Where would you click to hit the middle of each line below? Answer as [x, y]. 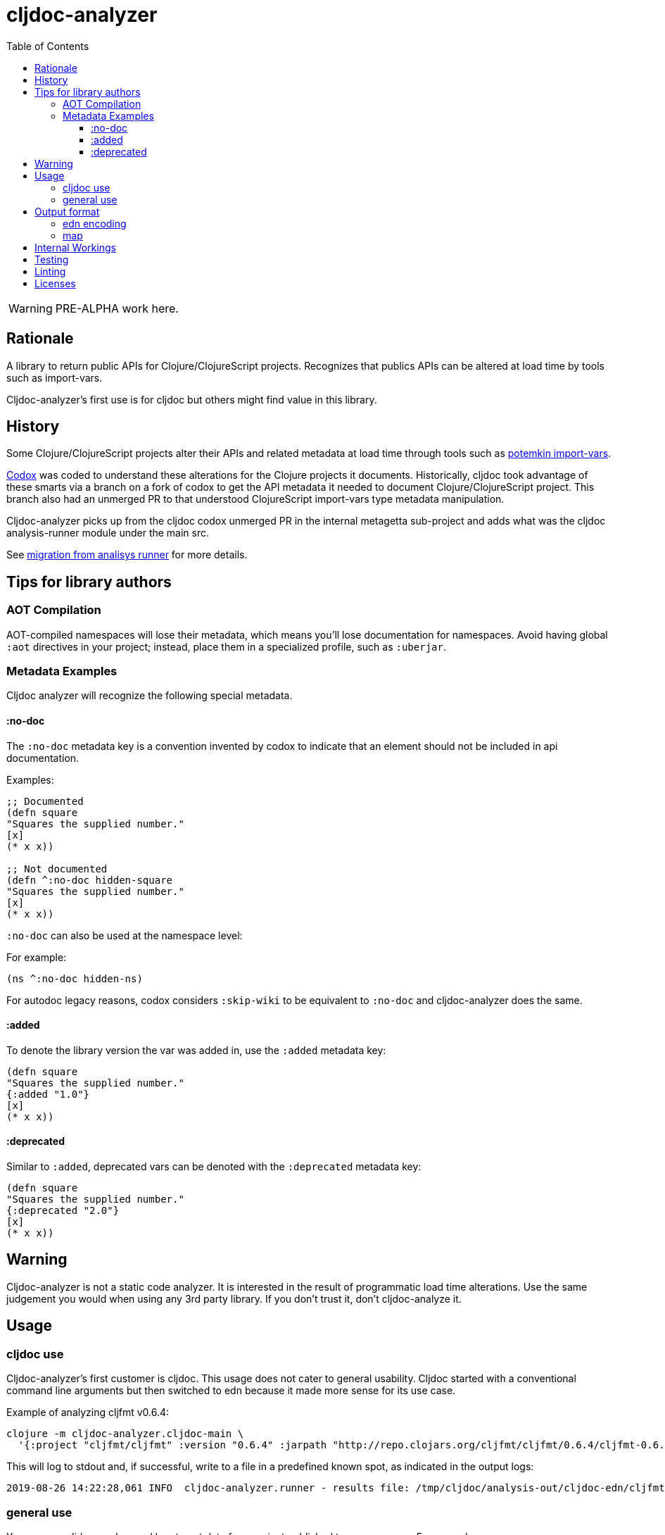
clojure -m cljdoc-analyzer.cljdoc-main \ [125, 1434]
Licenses [55, 283]
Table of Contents [48, 46]
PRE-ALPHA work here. [117, 308]
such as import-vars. [55, 377]
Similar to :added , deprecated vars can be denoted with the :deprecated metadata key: [214, 1167]
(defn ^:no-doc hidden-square [90, 880]
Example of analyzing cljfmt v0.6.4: [88, 1412]
